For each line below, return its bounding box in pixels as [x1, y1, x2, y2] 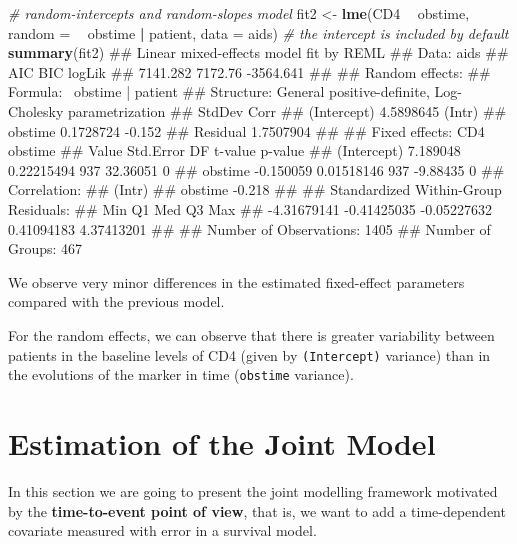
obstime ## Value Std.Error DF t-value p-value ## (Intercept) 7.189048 [8, 140, 461, 161]
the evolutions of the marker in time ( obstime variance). [8, 364, 354, 385]
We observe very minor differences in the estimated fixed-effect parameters [8, 271, 465, 292]
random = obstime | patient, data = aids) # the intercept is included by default [8, 22, 509, 43]
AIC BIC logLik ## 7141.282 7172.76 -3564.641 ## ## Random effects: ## [8, 61, 491, 82]
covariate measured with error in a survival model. [8, 520, 317, 541]
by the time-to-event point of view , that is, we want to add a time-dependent [8, 500, 506, 521]
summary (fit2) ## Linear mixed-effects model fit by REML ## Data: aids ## [8, 42, 509, 63]
